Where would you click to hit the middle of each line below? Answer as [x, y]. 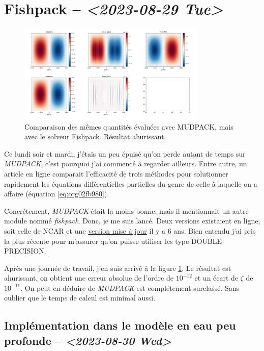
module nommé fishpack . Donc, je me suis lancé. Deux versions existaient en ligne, [132, 221]
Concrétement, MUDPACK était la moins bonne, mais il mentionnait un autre [126, 210]
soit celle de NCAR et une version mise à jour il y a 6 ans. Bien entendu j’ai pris [130, 230]
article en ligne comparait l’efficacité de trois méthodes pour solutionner [116, 173]
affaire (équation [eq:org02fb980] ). [57, 194]
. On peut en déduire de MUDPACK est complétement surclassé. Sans [130, 287]
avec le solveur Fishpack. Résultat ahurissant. [95, 136]
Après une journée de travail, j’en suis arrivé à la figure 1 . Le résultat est [118, 268]
